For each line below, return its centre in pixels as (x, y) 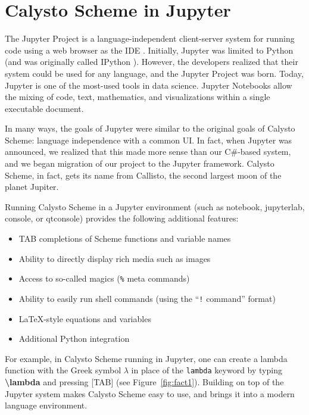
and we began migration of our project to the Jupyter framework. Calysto (140, 163)
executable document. (44, 108)
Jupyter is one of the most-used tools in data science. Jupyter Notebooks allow (149, 85)
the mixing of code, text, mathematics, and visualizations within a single (138, 97)
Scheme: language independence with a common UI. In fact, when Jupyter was (149, 140)
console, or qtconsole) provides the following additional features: (122, 218)
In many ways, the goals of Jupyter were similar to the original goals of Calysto (150, 128)
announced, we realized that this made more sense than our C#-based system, (148, 152)
